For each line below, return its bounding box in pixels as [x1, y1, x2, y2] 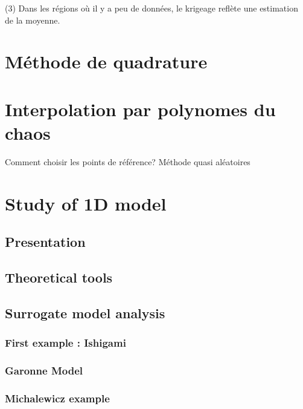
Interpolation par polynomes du [5, 96, 276, 121]
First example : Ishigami [5, 335, 126, 350]
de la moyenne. [5, 13, 60, 26]
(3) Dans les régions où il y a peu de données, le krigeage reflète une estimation [5, 2, 298, 14]
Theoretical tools [5, 268, 113, 287]
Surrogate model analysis [5, 303, 165, 322]
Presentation [5, 232, 86, 251]
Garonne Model [5, 362, 83, 378]
